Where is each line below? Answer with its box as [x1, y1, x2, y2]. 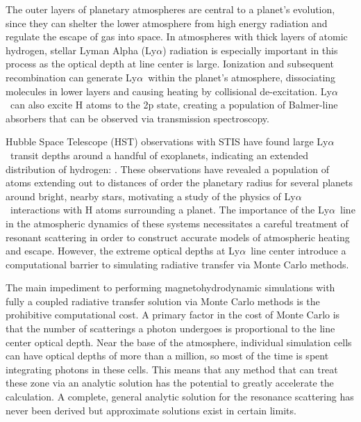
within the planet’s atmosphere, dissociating [148, 70, 336, 84]
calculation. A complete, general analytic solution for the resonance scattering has [6, 389, 354, 404]
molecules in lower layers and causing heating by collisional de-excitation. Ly [6, 83, 332, 98]
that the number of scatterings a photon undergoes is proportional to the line [6, 321, 335, 336]
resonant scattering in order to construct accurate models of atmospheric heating [6, 229, 350, 244]
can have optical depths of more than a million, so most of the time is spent [6, 348, 329, 363]
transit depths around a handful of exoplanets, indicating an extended [10, 147, 308, 162]
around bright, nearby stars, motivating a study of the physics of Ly [6, 188, 296, 203]
